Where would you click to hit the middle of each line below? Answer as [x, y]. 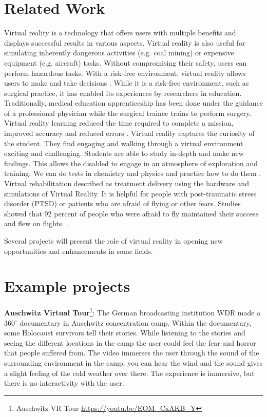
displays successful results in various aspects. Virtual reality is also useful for [125, 42]
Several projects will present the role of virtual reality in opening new [113, 241]
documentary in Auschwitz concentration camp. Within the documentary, [136, 322]
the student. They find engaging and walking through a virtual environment [124, 143]
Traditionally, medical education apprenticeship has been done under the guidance [133, 103]
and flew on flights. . [36, 223]
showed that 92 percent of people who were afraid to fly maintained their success [131, 213]
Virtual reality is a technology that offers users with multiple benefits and [120, 33]
